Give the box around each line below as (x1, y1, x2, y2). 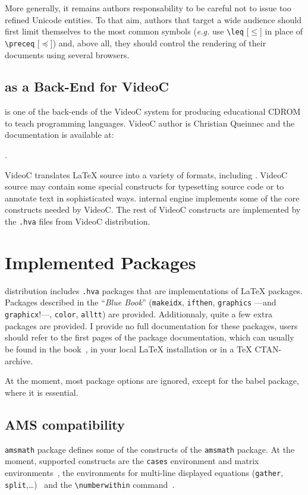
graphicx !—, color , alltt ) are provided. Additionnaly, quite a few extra (5, 308, 272, 320)
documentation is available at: (5, 128, 114, 141)
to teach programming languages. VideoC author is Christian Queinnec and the (5, 116, 295, 129)
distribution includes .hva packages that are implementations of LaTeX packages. (5, 284, 303, 297)
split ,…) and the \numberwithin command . (5, 478, 175, 490)
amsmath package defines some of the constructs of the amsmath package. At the (5, 443, 295, 455)
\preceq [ (5, 36, 40, 49)
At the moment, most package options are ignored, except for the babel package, (5, 374, 299, 387)
